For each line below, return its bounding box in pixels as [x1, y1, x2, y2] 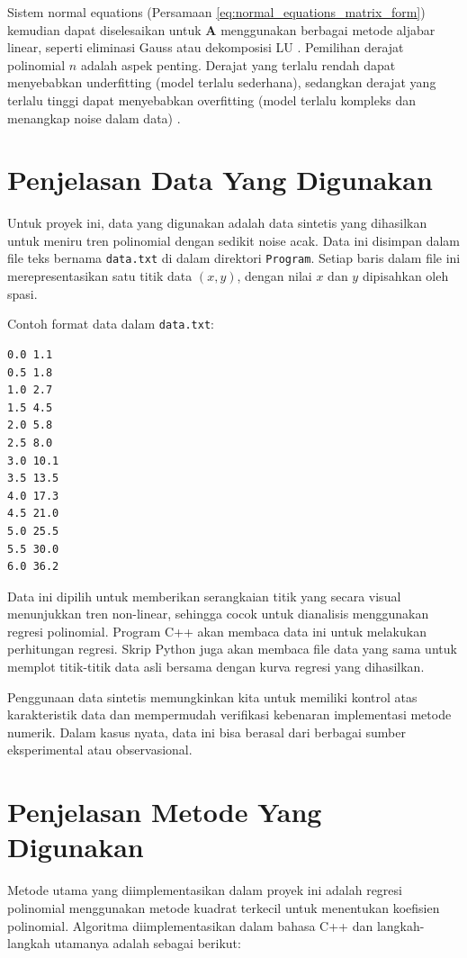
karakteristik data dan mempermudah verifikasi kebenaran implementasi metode [7, 705, 452, 724]
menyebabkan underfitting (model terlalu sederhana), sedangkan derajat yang [7, 73, 436, 92]
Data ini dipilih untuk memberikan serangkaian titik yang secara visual [7, 586, 401, 605]
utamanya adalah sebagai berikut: [54, 934, 241, 953]
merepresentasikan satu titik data [7, 267, 193, 285]
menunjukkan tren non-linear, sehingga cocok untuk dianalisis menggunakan [7, 604, 429, 623]
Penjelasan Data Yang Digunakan [7, 161, 433, 198]
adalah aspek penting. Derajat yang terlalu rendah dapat [80, 55, 396, 74]
